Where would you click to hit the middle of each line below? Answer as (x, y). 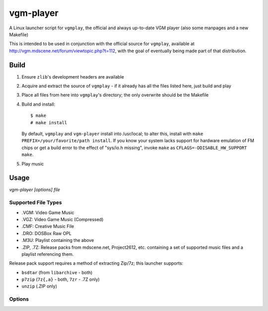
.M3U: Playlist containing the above (58, 240)
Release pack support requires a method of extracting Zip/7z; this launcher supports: (96, 263)
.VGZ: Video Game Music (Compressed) (63, 219)
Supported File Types (35, 203)
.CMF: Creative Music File (48, 227)
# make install (49, 122)
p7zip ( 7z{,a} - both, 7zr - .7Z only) (61, 279)
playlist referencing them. (48, 254)
